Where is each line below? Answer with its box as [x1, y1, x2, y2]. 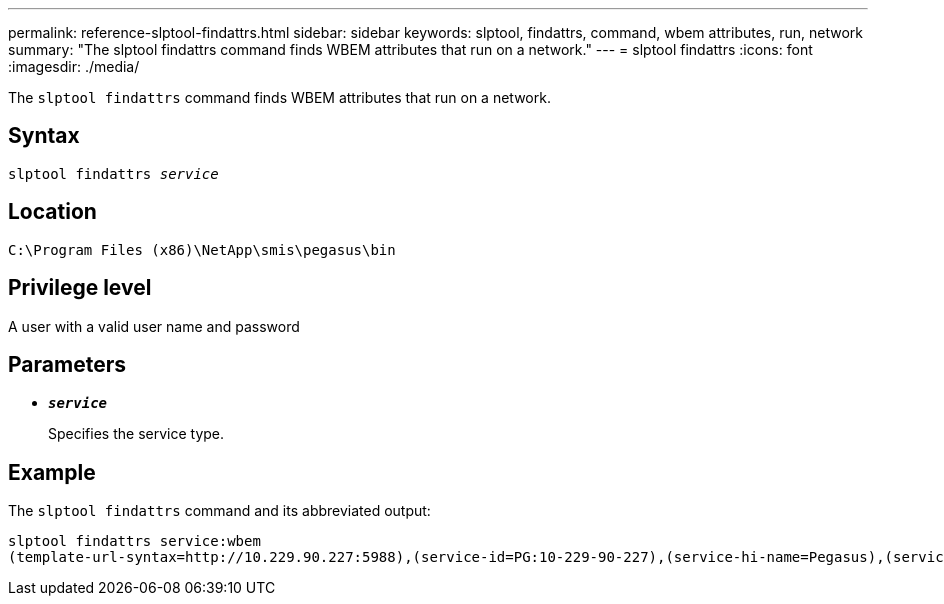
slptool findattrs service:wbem [8, 533, 261, 550]
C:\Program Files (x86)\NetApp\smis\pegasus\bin [8, 241, 396, 258]
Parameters [8, 351, 126, 377]
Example [8, 459, 96, 485]
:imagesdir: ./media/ [8, 58, 140, 75]
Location [8, 199, 97, 225]
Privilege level [8, 275, 152, 301]
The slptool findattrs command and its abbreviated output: [8, 502, 431, 520]
